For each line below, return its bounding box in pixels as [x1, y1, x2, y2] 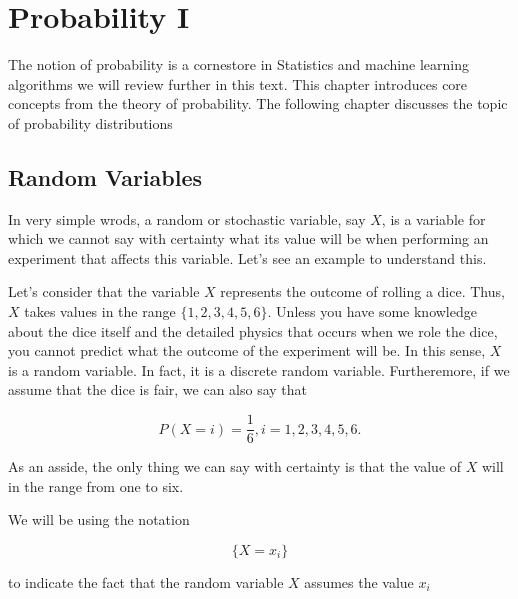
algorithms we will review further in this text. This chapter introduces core [8, 73, 468, 94]
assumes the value [304, 571, 414, 592]
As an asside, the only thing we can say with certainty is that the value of [8, 456, 462, 477]
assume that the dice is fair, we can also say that [8, 379, 308, 400]
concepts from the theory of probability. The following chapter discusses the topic [8, 93, 508, 114]
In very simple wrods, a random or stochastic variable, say [8, 208, 366, 229]
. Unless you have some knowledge [267, 301, 477, 322]
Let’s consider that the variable [8, 281, 200, 302]
